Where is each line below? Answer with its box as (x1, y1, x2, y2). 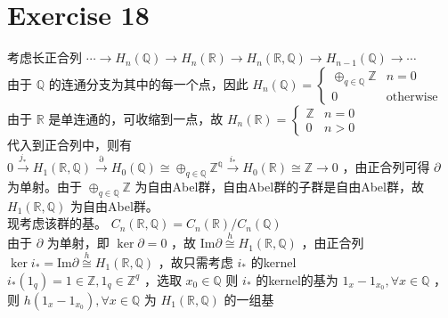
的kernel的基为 (256, 270, 338, 289)
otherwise (386, 90, 438, 103)
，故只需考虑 (158, 252, 233, 271)
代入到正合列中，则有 (7, 135, 132, 153)
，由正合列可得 (342, 158, 430, 176)
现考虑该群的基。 (7, 214, 107, 232)
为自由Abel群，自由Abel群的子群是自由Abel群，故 (134, 176, 424, 195)
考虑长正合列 (7, 48, 82, 67)
